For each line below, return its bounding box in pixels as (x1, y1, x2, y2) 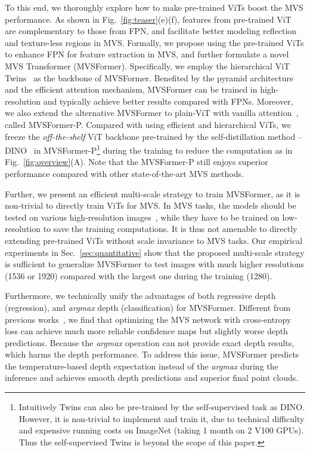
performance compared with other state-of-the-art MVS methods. (5, 167, 244, 179)
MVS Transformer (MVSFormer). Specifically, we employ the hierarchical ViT (5, 59, 290, 72)
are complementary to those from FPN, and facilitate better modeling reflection (5, 25, 297, 37)
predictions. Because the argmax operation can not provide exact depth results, (5, 336, 294, 349)
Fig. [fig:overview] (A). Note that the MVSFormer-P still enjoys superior (5, 155, 268, 168)
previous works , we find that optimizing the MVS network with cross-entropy (5, 313, 292, 325)
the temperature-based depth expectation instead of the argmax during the (5, 359, 278, 372)
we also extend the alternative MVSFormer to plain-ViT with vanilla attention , (5, 106, 299, 119)
